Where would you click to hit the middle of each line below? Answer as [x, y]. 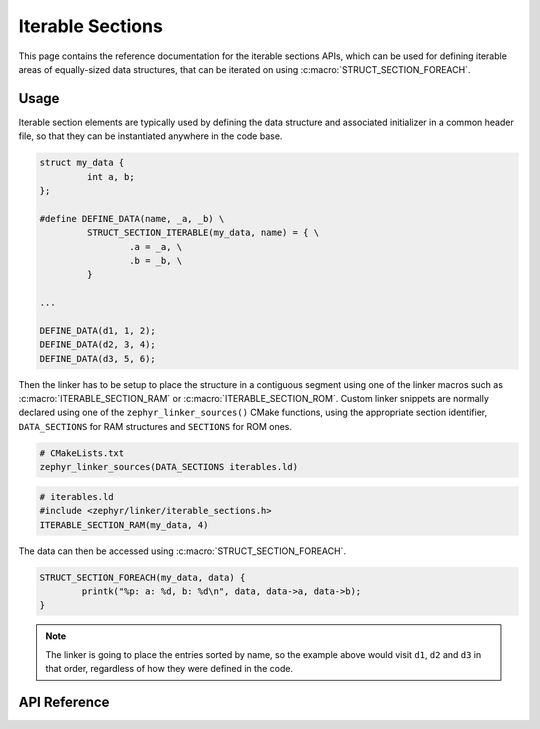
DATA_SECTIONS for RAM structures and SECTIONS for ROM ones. [155, 426]
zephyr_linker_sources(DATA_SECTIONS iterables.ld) [169, 467]
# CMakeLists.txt [82, 453]
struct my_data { [82, 163]
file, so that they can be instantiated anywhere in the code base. [150, 136]
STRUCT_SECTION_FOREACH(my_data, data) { [142, 577]
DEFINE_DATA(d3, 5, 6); [98, 358]
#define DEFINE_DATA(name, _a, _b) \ [132, 218]
